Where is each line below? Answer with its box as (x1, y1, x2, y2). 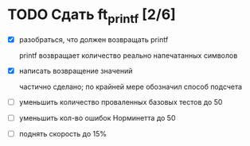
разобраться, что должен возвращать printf (18, 34, 169, 44)
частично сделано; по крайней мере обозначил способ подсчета (18, 82, 243, 91)
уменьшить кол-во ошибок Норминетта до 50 (18, 113, 176, 122)
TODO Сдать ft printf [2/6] (7, 6, 176, 26)
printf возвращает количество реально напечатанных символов (18, 50, 238, 60)
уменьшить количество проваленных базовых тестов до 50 (18, 97, 223, 106)
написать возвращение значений (18, 66, 133, 75)
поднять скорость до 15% (18, 129, 107, 138)
